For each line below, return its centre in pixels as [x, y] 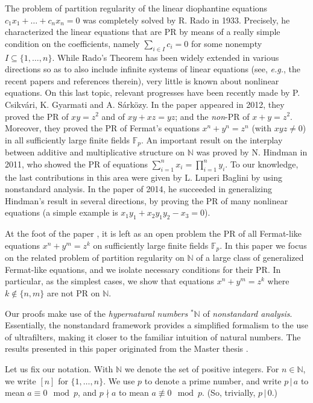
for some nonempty [226, 43]
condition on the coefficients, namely [72, 43]
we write [21, 380]
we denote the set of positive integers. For [202, 368]
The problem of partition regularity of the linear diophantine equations [136, 8]
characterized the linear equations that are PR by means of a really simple [143, 32]
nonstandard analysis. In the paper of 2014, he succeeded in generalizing [139, 189]
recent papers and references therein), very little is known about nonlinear [142, 80]
